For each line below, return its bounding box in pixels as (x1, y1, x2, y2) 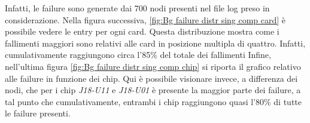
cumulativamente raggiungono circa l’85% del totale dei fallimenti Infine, (5, 48, 271, 61)
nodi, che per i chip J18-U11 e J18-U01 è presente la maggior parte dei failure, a (5, 84, 301, 96)
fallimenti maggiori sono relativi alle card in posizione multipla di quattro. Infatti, (5, 36, 306, 49)
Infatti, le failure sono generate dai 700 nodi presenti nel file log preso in (5, 2, 270, 14)
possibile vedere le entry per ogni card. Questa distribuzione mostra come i (5, 25, 279, 38)
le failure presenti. (5, 107, 71, 119)
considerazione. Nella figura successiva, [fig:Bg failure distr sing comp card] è (5, 13, 286, 26)
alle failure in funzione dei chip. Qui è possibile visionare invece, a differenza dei (5, 72, 298, 84)
